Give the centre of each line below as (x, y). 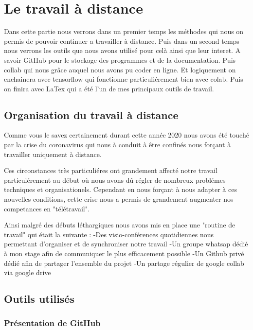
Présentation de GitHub (52, 322)
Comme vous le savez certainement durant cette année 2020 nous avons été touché (126, 135)
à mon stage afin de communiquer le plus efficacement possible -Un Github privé (124, 253)
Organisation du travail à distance (91, 114)
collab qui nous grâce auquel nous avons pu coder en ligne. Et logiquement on (120, 69)
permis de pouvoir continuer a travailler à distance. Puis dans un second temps (122, 41)
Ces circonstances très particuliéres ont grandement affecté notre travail (111, 170)
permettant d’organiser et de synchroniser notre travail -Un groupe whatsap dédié (126, 244)
